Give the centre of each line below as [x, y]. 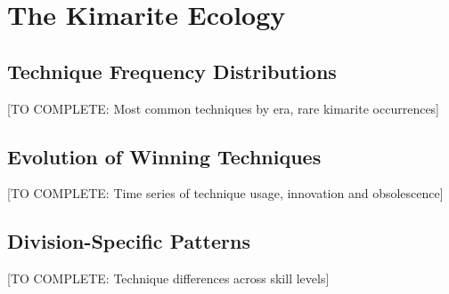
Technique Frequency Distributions [172, 71]
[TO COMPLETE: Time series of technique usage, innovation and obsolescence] [225, 193]
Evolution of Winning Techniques [164, 156]
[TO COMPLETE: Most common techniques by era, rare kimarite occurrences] [224, 108]
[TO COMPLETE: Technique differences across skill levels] [168, 278]
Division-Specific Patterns [129, 241]
